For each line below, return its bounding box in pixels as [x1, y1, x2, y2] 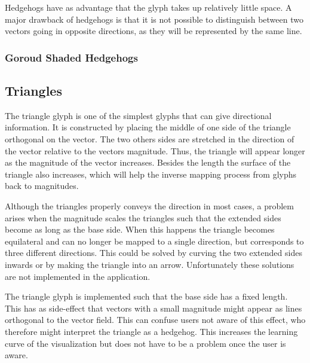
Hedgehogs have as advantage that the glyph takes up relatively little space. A [5, 1, 292, 13]
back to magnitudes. [5, 179, 79, 192]
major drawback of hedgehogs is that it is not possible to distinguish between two [5, 13, 303, 25]
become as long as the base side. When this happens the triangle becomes [5, 223, 275, 236]
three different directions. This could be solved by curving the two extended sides [5, 246, 302, 259]
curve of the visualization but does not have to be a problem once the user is [5, 337, 286, 349]
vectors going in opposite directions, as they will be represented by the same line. [5, 25, 302, 37]
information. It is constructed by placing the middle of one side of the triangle [5, 121, 291, 133]
